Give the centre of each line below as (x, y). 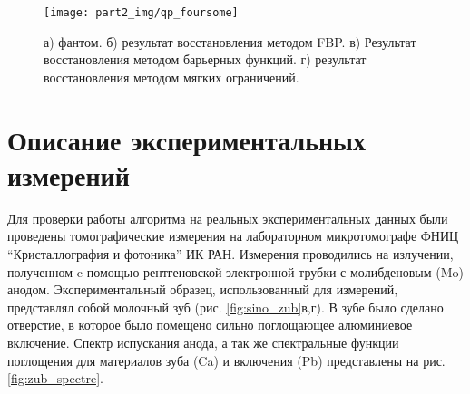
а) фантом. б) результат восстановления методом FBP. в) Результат (230, 41)
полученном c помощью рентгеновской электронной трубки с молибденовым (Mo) (236, 271)
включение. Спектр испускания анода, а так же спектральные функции (203, 342)
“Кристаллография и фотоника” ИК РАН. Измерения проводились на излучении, (230, 253)
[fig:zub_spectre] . (55, 378)
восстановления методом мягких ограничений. (171, 77)
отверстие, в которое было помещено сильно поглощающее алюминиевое (210, 325)
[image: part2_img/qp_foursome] (141, 13)
